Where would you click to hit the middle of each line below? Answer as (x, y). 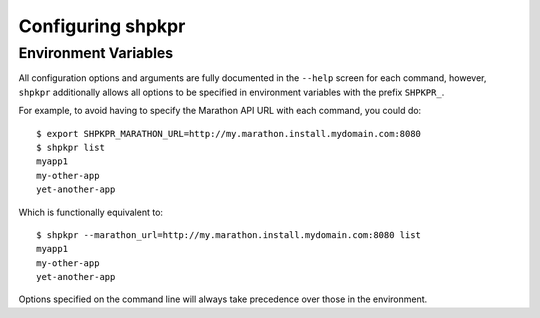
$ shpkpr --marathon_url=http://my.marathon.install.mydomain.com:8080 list (229, 234)
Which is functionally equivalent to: (91, 212)
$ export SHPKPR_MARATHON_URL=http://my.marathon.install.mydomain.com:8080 (229, 133)
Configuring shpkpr (102, 26)
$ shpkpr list (70, 147)
